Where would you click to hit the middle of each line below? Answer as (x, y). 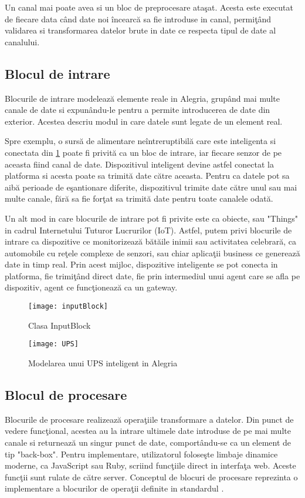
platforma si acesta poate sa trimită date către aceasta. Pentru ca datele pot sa (147, 176)
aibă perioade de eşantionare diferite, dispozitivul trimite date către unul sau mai (151, 187)
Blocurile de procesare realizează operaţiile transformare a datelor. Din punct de (149, 419)
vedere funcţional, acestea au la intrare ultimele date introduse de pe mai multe (148, 431)
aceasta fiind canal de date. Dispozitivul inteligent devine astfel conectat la (139, 164)
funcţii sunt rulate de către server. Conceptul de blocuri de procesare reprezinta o (151, 477)
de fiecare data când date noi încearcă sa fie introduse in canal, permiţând (138, 19)
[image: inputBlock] (68, 307)
